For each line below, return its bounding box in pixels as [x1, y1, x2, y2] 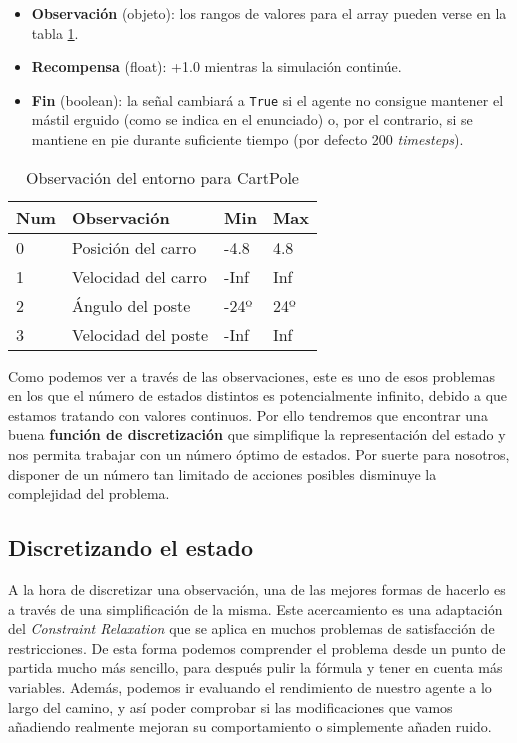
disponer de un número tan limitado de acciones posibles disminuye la [8, 463, 437, 484]
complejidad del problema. [8, 483, 170, 504]
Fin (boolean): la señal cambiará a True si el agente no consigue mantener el [31, 89, 504, 110]
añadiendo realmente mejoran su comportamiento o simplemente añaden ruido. [8, 716, 492, 737]
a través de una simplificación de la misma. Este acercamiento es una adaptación [8, 598, 503, 619]
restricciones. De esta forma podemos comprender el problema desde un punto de [8, 637, 506, 658]
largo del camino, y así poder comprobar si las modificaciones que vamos [8, 696, 453, 717]
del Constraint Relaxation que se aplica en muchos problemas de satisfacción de [8, 618, 495, 639]
